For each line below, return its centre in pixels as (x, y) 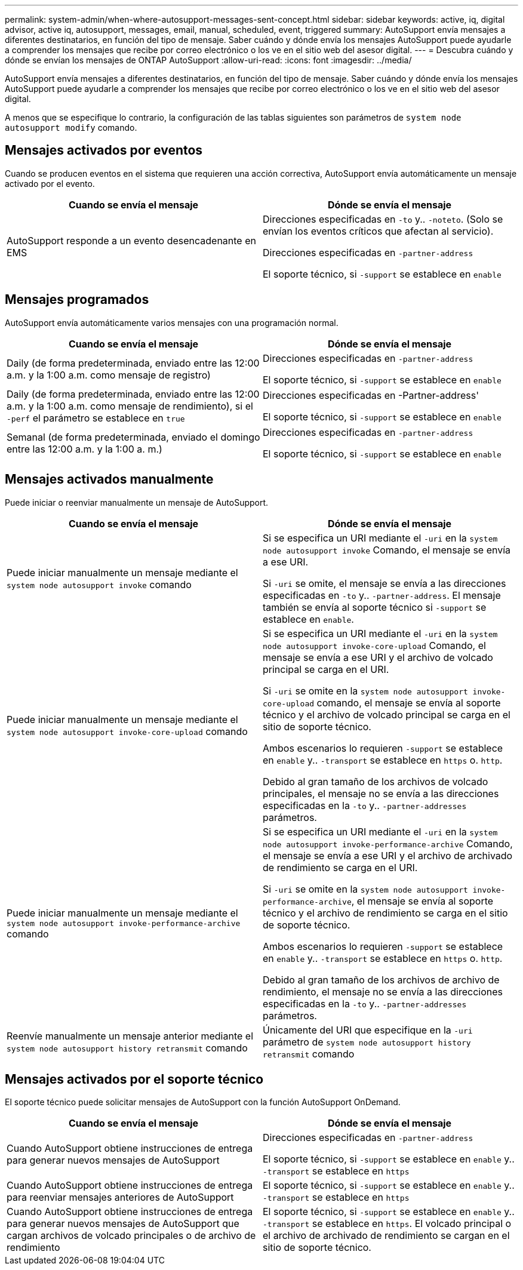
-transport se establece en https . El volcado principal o (387, 1224)
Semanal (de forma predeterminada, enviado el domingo (133, 437)
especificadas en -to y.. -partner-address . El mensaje (382, 595)
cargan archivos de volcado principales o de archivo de (131, 1236)
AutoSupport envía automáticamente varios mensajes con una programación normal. (172, 322)
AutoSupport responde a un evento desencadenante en (131, 240)
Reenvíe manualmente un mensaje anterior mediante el (130, 1036)
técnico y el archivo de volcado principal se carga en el (387, 714)
